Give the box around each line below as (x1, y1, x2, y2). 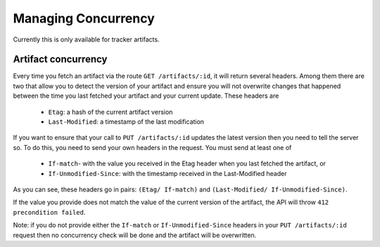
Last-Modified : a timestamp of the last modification (48, 118, 204, 126)
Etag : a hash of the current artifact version (48, 108, 173, 116)
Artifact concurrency (13, 53, 108, 65)
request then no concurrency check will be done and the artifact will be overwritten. (13, 231, 257, 239)
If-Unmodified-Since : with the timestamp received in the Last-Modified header (48, 169, 287, 177)
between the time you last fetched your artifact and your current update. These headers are (13, 91, 279, 100)
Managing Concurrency (13, 11, 155, 26)
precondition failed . (13, 208, 86, 216)
